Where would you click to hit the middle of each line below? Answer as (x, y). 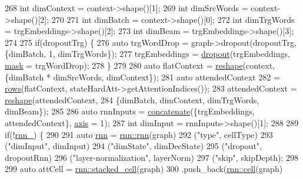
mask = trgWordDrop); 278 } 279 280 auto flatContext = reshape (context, (140, 65)
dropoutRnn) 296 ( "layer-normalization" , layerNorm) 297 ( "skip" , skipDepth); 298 (151, 157)
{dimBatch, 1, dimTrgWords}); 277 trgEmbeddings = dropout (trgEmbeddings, (147, 54)
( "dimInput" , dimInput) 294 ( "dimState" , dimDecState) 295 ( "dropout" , (133, 146)
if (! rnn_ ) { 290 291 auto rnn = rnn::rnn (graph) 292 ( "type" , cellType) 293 (139, 134)
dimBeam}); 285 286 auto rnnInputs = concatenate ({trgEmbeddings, (130, 111)
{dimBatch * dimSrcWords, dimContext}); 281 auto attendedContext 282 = (142, 77)
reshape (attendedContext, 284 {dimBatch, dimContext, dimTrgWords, (132, 99)
